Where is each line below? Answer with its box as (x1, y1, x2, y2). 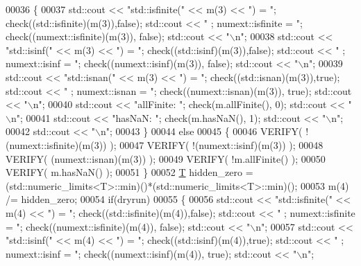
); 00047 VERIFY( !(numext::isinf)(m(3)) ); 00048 (110, 137, 324, 152)
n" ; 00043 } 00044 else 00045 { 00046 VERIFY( (100, 124, 303, 139)
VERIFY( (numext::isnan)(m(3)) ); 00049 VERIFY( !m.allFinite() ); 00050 (6, 151, 326, 166)
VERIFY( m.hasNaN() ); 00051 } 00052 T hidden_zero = (6, 165, 253, 179)
